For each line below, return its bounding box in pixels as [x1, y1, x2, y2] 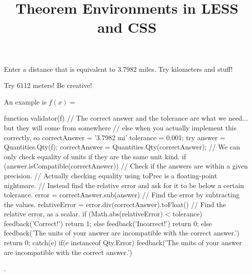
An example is [4, 96, 47, 106]
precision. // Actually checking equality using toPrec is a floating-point [4, 170, 217, 180]
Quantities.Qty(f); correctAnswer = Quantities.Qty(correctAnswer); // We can [4, 142, 240, 152]
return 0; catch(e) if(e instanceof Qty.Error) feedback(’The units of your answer [4, 237, 242, 248]
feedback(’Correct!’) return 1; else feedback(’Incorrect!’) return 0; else [4, 218, 212, 228]
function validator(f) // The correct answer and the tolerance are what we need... [4, 113, 248, 123]
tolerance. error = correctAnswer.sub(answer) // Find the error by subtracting [4, 190, 240, 200]
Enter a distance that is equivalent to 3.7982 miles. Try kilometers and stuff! [4, 63, 233, 74]
